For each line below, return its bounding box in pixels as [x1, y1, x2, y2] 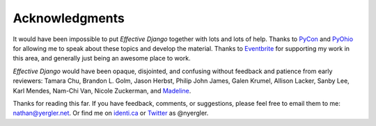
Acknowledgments [13, 10, 125, 26]
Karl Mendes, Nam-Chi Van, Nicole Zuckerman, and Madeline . [13, 86, 191, 95]
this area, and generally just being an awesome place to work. [13, 54, 191, 63]
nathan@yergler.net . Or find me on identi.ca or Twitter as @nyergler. [13, 109, 209, 118]
